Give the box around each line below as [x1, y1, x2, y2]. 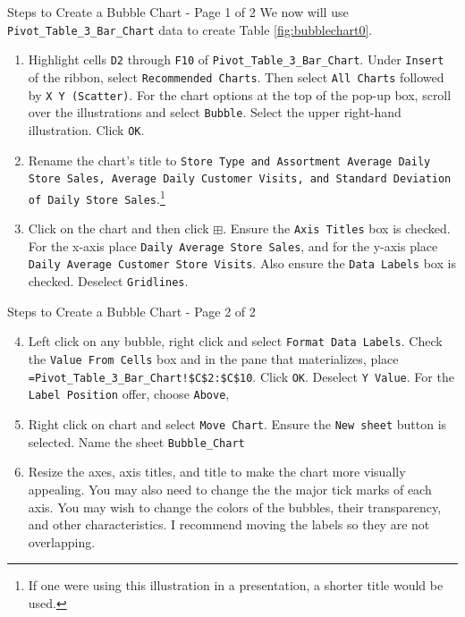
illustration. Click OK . [28, 120, 145, 139]
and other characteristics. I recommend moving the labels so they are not [28, 515, 430, 534]
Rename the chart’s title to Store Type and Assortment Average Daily [28, 150, 431, 169]
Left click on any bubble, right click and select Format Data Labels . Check [28, 332, 443, 351]
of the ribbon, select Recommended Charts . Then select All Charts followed [28, 67, 444, 86]
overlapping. [28, 532, 96, 551]
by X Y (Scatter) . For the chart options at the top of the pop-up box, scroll [28, 85, 452, 104]
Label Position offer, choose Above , [28, 385, 230, 403]
